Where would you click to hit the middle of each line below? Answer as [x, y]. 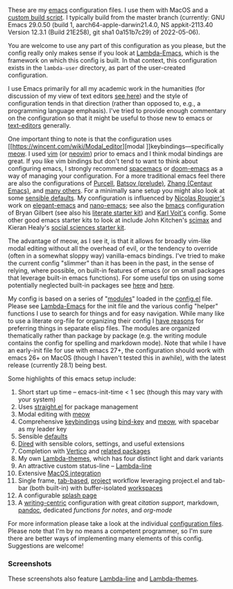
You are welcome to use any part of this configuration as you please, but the [117, 45]
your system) [37, 399]
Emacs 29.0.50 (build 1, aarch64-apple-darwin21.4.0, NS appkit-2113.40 [111, 25]
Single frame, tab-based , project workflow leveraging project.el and [115, 481]
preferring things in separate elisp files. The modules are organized [104, 328]
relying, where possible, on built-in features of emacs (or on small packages [116, 271]
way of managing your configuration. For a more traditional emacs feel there [117, 176]
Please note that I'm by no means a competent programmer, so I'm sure [110, 531]
